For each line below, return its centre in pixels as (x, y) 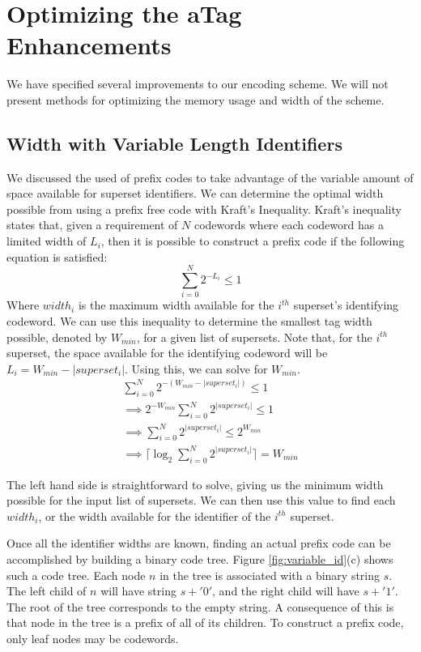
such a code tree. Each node (76, 575)
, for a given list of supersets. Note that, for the (254, 337)
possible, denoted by (57, 337)
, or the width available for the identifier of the (155, 516)
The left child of (47, 591)
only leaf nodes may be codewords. (93, 639)
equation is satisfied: (57, 256)
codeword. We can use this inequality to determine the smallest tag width (189, 320)
